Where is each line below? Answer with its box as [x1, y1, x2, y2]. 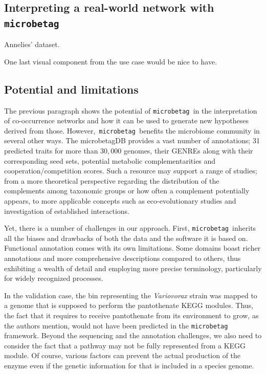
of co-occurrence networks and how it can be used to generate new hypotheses [4, 115, 249, 126]
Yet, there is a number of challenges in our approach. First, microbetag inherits [4, 223, 256, 233]
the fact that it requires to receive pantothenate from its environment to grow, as [4, 310, 259, 321]
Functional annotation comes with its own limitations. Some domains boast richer [4, 243, 261, 253]
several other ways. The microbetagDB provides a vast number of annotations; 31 [4, 135, 260, 146]
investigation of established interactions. [4, 205, 129, 216]
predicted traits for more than [4, 145, 98, 156]
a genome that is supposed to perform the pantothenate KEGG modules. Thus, [4, 300, 253, 311]
